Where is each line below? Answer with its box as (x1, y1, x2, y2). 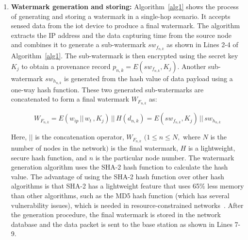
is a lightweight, (188, 143, 235, 153)
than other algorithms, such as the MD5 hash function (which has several (11, 190, 230, 200)
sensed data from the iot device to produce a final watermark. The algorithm (11, 20, 240, 31)
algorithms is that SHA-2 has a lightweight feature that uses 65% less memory (11, 181, 244, 191)
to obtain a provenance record (21, 61, 111, 71)
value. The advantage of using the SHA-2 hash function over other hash (11, 171, 224, 181)
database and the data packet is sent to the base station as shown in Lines (11, 219, 232, 229)
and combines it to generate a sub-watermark (11, 39, 146, 50)
